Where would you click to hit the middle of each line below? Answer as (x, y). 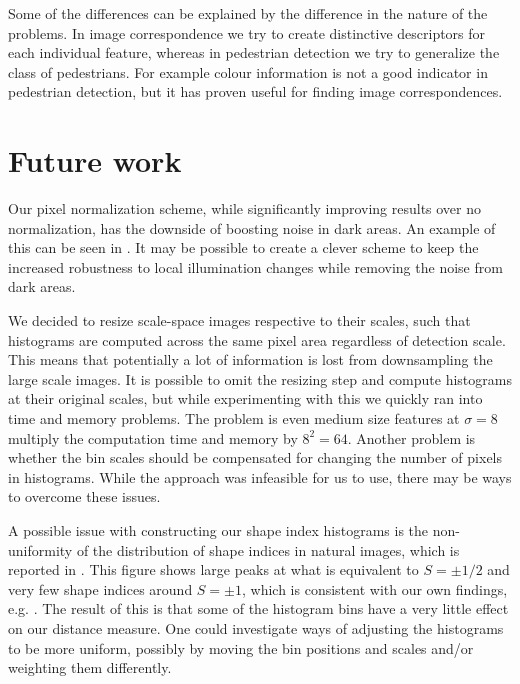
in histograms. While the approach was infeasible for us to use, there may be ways (260, 476)
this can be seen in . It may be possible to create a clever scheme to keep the (243, 247)
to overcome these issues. (84, 496)
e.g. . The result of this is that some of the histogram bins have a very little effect (258, 608)
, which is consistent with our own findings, (375, 588)
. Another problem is (411, 437)
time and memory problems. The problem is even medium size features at (234, 418)
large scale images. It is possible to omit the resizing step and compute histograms (260, 378)
